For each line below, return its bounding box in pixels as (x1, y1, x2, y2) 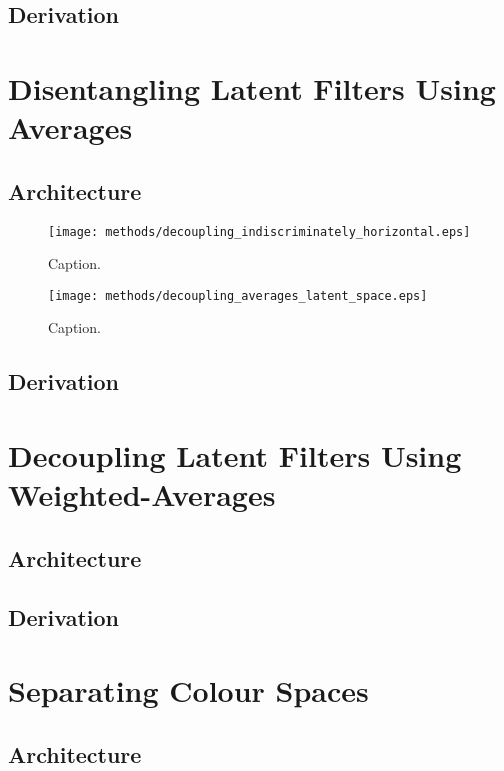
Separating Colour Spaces (8, 670, 369, 711)
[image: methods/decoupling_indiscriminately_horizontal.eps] (48, 224, 471, 239)
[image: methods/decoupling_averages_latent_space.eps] (48, 288, 428, 303)
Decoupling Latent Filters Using (8, 435, 462, 476)
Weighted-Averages (8, 474, 276, 515)
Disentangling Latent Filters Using (8, 67, 496, 108)
